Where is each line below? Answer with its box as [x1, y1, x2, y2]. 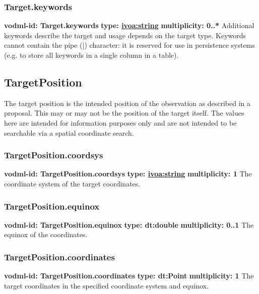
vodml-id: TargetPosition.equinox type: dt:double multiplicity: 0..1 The [4, 219, 254, 230]
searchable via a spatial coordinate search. [4, 127, 134, 138]
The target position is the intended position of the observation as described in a [4, 97, 251, 108]
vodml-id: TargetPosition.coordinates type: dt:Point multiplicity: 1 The [4, 270, 254, 281]
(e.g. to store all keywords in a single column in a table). [4, 50, 179, 60]
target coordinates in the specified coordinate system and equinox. [4, 280, 209, 290]
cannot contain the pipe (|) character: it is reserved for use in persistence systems [4, 40, 255, 50]
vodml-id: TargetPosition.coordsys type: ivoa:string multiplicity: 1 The [4, 168, 252, 179]
